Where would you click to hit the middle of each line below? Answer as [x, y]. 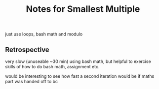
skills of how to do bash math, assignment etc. [52, 67]
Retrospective [27, 49]
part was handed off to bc [32, 81]
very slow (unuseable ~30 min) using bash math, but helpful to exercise [78, 61]
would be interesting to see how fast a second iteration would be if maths [80, 76]
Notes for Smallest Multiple [83, 9]
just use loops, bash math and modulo [44, 34]
